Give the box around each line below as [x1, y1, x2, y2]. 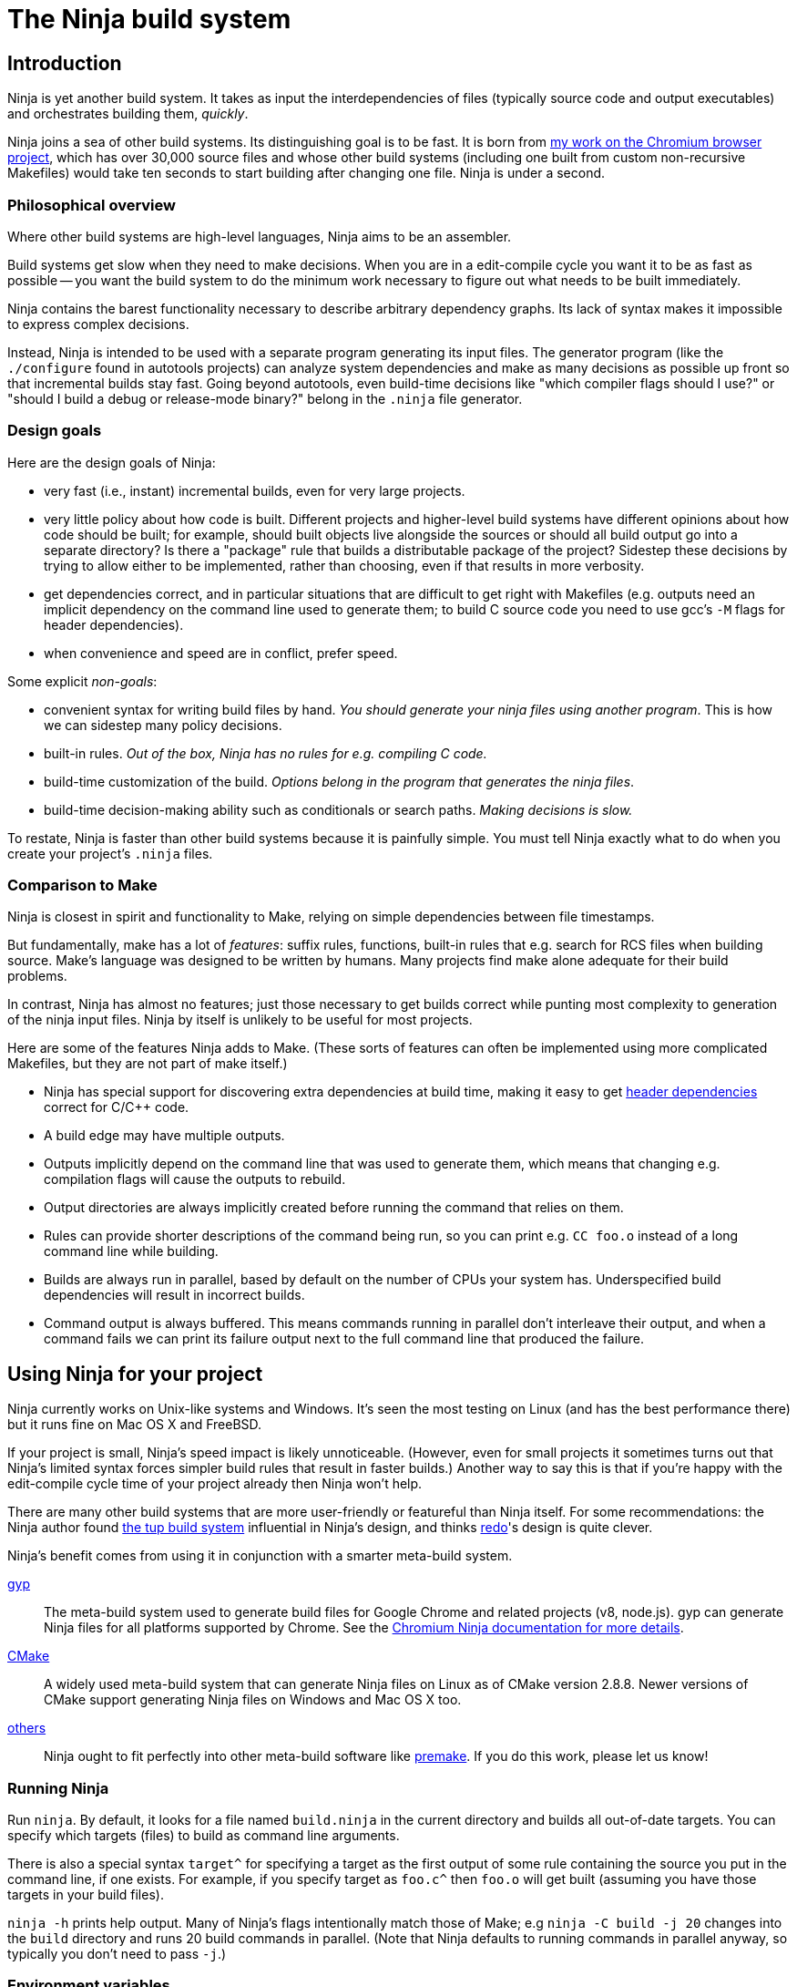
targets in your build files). [7, 1887, 164, 1903]
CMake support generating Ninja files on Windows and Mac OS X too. [44, 1692, 462, 1708]
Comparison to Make [7, 876, 158, 895]
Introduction [7, 51, 122, 75]
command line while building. [44, 1243, 219, 1260]
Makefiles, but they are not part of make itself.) [7, 1055, 288, 1072]
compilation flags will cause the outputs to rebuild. [44, 1171, 346, 1188]
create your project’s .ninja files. [7, 845, 213, 861]
